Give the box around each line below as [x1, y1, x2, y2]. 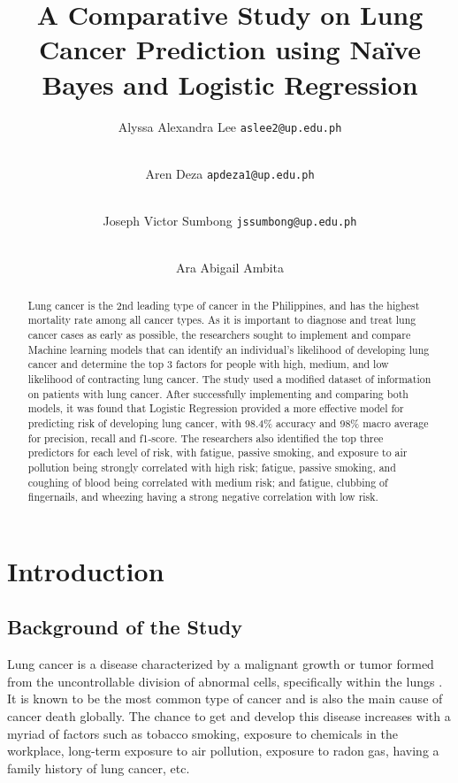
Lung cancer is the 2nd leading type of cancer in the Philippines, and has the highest [27, 297, 420, 312]
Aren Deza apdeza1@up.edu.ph [145, 164, 315, 182]
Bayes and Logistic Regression [42, 65, 418, 102]
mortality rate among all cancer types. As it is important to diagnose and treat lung [27, 312, 416, 327]
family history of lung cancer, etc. [7, 758, 190, 777]
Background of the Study [7, 613, 242, 641]
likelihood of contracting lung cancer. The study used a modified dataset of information [27, 371, 431, 386]
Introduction [7, 552, 164, 588]
